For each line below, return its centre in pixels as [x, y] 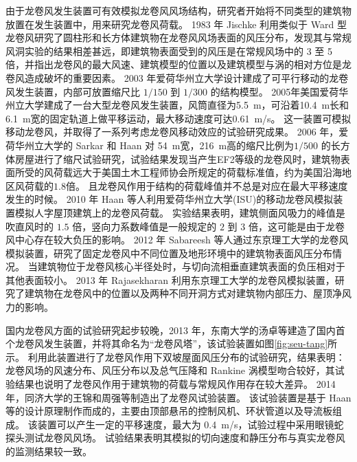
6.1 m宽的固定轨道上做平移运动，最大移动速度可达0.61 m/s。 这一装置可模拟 [178, 118]
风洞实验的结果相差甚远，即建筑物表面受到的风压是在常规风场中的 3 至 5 [169, 51]
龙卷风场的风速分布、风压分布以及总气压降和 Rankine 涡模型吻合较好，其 [170, 370]
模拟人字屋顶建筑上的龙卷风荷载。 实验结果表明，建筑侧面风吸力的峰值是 [180, 212]
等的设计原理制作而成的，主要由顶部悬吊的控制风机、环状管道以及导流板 [169, 411]
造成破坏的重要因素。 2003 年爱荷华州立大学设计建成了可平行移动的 [177, 77]
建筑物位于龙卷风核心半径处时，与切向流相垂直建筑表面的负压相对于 [191, 266]
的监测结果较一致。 [49, 451]
